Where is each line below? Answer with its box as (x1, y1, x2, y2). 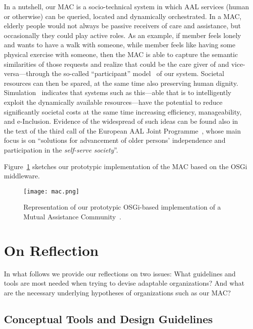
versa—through (4, 68, 50, 78)
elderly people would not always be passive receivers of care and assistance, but (4, 20, 241, 31)
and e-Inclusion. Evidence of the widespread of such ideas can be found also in (4, 116, 238, 126)
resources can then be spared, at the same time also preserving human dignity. (4, 77, 238, 88)
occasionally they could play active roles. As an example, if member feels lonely (4, 30, 241, 40)
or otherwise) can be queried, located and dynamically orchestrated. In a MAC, (4, 11, 242, 21)
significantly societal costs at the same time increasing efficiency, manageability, (4, 106, 242, 116)
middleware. (4, 171, 40, 181)
